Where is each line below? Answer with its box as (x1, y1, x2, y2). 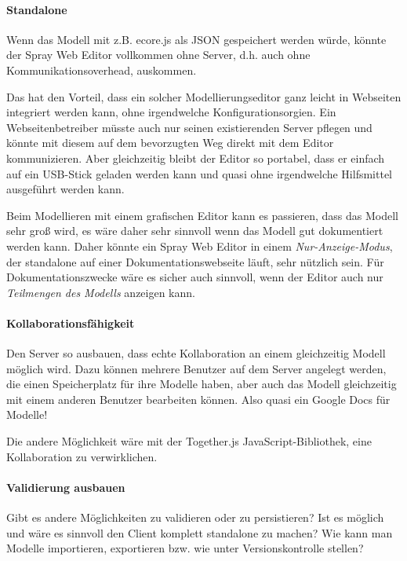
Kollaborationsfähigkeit (6, 314, 135, 331)
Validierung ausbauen (6, 478, 125, 495)
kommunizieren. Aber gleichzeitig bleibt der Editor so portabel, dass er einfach (6, 149, 385, 166)
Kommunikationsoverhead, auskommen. (6, 61, 197, 78)
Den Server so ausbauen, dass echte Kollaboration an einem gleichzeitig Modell (6, 345, 386, 361)
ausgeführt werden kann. (6, 181, 125, 197)
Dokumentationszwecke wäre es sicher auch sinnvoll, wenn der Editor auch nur (6, 269, 383, 285)
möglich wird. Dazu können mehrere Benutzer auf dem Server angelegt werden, (6, 360, 387, 376)
